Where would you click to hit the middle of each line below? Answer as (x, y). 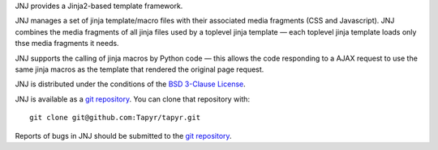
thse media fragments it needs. (67, 44)
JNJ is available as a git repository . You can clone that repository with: (133, 99)
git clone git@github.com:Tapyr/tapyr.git (115, 118)
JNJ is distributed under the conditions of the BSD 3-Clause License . (131, 84)
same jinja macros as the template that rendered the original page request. (140, 69)
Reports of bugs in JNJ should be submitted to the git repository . (123, 135)
